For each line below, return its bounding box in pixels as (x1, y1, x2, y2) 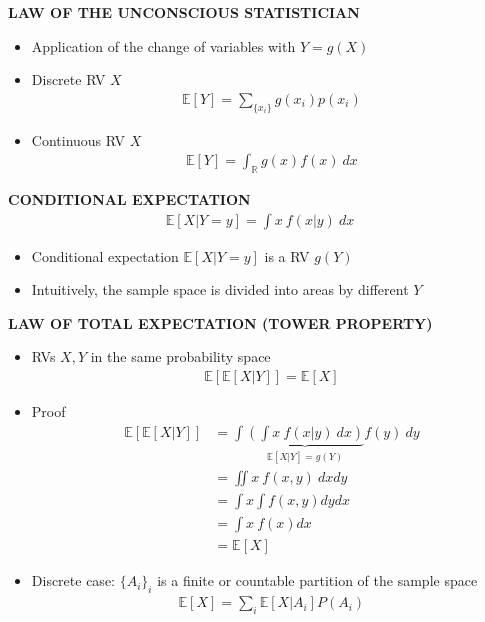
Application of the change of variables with (31, 35, 296, 56)
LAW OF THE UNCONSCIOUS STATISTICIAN (8, 2, 360, 22)
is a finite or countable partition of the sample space (157, 570, 478, 591)
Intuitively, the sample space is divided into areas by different (31, 279, 409, 300)
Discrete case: (31, 570, 115, 591)
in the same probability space (90, 346, 271, 367)
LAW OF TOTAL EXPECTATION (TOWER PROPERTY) (8, 312, 433, 333)
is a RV (264, 245, 310, 266)
